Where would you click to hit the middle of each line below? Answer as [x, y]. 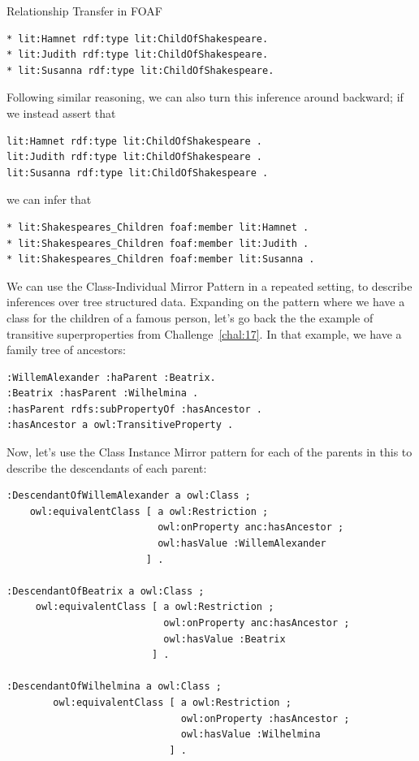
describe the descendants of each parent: [107, 467]
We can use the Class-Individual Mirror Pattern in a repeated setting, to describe [209, 285]
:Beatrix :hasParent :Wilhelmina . [103, 393]
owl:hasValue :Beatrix [225, 639]
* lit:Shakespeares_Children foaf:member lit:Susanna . [161, 259]
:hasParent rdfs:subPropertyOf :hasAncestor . [134, 409]
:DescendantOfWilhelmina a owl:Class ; [114, 687]
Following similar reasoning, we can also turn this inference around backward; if [205, 97]
